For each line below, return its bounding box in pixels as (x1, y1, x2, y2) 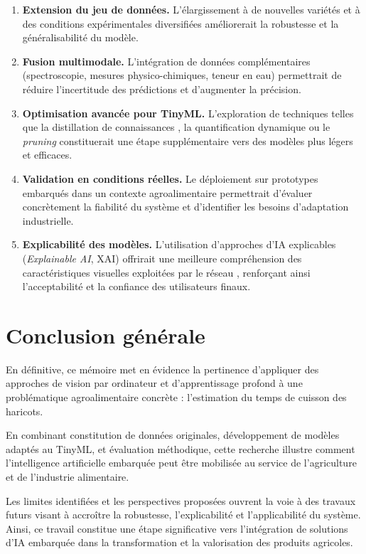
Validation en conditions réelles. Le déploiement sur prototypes (22, 171, 318, 186)
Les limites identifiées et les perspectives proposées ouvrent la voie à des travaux (6, 493, 356, 508)
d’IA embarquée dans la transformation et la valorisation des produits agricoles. (6, 535, 353, 550)
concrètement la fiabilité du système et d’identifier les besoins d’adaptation (22, 199, 349, 214)
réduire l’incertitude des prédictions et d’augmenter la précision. (22, 81, 301, 96)
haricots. (6, 403, 43, 418)
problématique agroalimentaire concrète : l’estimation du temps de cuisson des (6, 390, 347, 404)
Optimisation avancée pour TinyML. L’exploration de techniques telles (22, 105, 354, 120)
